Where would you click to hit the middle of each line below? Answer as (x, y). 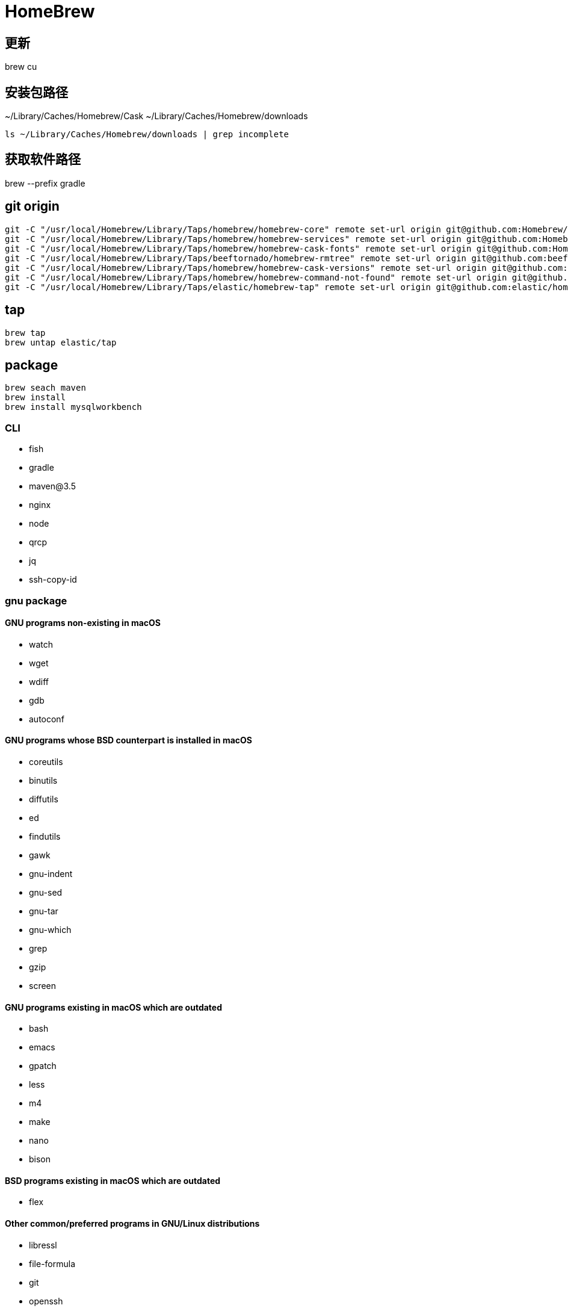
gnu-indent (51, 873)
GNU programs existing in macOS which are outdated (113, 1007)
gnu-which (50, 929)
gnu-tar (44, 911)
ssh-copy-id (53, 580)
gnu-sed (46, 892)
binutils (43, 780)
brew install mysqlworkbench (73, 407)
